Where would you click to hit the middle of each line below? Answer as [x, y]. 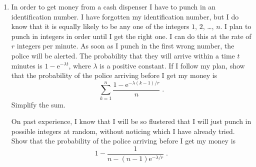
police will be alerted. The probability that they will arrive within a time [123, 55]
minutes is [27, 65]
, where [80, 65]
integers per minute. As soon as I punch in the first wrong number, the [125, 46]
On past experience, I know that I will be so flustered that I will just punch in [131, 121]
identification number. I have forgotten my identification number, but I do [125, 16]
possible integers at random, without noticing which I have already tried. [123, 131]
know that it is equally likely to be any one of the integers [100, 26]
